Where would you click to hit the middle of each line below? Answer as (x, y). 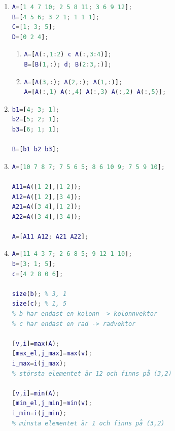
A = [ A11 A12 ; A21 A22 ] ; (50, 236)
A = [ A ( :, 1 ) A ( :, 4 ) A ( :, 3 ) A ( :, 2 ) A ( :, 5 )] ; (95, 92)
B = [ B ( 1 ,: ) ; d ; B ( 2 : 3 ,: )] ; (68, 64)
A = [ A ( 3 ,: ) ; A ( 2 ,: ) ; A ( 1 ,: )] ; (73, 82)
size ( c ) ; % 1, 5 (39, 304)
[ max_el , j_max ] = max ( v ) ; (52, 354)
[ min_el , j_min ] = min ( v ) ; (52, 403)
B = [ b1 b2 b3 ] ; (36, 150)
